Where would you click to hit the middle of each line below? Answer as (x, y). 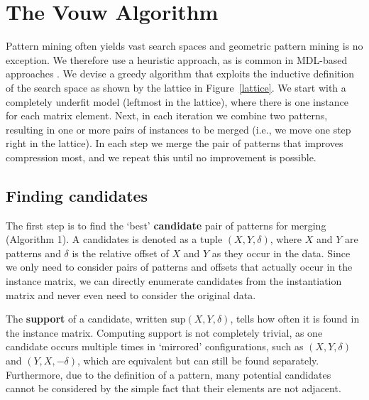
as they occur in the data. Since (281, 253)
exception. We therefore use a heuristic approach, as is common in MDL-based (177, 59)
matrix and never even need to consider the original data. (131, 294)
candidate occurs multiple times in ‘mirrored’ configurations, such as (155, 346)
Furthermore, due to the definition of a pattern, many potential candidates (169, 374)
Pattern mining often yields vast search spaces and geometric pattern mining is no (184, 46)
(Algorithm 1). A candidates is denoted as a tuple (114, 239)
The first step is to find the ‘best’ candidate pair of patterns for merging (166, 225)
